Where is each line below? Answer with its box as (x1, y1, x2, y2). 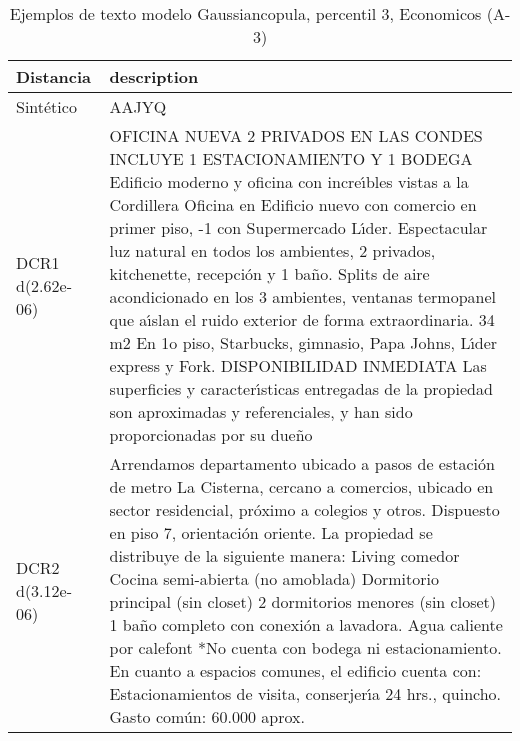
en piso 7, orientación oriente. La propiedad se (109, 521, 433, 544)
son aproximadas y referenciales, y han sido (109, 400, 413, 423)
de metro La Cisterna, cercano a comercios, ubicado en (109, 475, 494, 498)
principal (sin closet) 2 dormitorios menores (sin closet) (109, 590, 496, 613)
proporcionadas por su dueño (109, 423, 313, 446)
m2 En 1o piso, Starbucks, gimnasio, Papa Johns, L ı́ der (109, 331, 498, 354)
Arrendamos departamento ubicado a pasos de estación (109, 452, 495, 475)
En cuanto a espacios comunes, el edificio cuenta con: (109, 659, 482, 682)
